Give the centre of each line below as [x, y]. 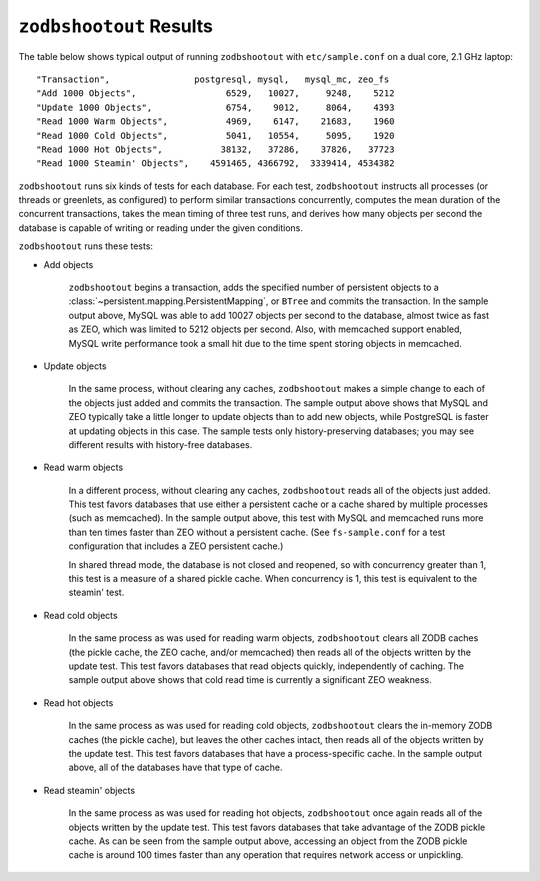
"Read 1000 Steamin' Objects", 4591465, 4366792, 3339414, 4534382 [215, 163]
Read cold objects [81, 615]
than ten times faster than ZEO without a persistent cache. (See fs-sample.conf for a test [257, 532]
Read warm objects [83, 467]
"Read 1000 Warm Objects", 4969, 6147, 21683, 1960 [215, 121]
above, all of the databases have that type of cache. [175, 767]
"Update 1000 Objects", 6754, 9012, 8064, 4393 [215, 107]
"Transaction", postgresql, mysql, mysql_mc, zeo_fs [213, 79]
